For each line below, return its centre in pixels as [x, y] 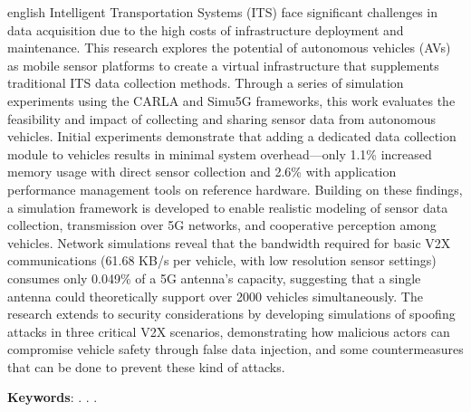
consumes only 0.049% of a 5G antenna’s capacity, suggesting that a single [214, 278]
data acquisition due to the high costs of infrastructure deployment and [206, 29]
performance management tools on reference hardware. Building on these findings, [235, 189]
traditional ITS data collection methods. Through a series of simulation [206, 83]
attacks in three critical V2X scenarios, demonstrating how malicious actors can [229, 331]
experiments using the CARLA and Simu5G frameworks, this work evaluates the [231, 100]
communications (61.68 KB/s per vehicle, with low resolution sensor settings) [222, 260]
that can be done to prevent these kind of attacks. [146, 366]
